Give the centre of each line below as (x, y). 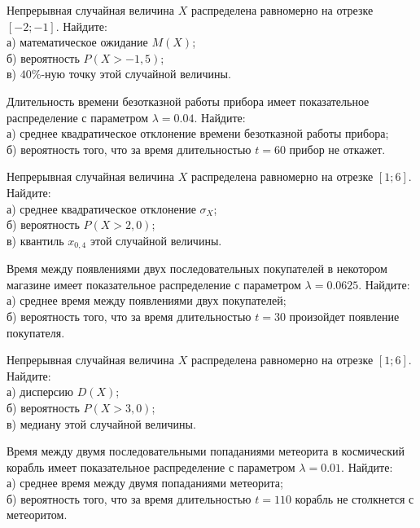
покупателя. (36, 332)
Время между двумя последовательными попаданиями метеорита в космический (206, 451)
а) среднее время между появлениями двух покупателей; (147, 300)
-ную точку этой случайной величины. (136, 74)
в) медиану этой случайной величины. (101, 423)
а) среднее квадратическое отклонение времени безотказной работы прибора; (198, 133)
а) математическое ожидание (77, 42)
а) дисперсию (40, 392)
